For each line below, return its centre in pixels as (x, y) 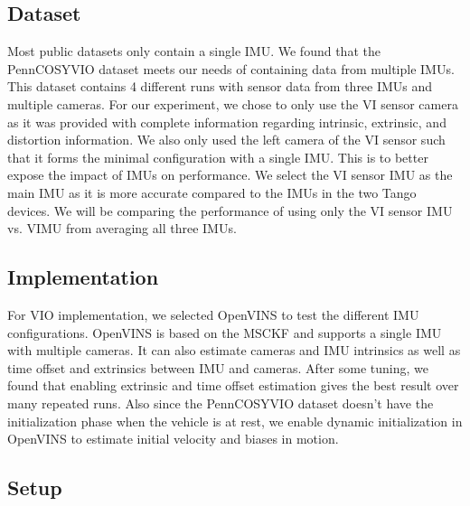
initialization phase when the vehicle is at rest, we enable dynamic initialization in (235, 421)
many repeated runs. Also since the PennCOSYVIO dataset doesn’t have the (221, 403)
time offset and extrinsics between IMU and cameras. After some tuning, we (218, 367)
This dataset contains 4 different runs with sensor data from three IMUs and (220, 86)
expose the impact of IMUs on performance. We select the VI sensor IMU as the (230, 175)
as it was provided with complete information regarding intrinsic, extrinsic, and (227, 122)
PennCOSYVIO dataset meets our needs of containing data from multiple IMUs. (231, 68)
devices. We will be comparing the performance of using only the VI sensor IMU (230, 210)
